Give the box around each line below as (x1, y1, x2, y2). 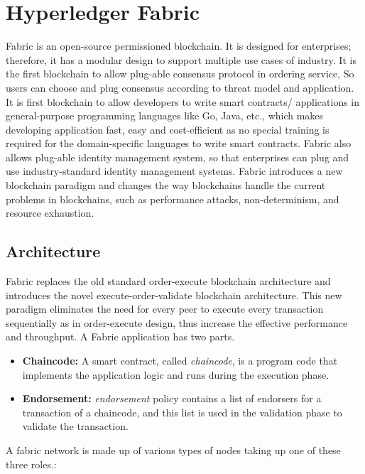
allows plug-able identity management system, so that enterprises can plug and (6, 149, 349, 164)
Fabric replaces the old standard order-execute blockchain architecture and (6, 274, 331, 289)
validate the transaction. (22, 419, 129, 433)
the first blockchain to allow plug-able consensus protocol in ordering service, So (6, 66, 354, 81)
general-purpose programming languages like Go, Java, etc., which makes (6, 108, 324, 123)
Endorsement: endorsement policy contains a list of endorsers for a (22, 391, 322, 406)
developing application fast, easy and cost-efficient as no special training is (6, 122, 329, 136)
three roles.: (6, 456, 57, 471)
